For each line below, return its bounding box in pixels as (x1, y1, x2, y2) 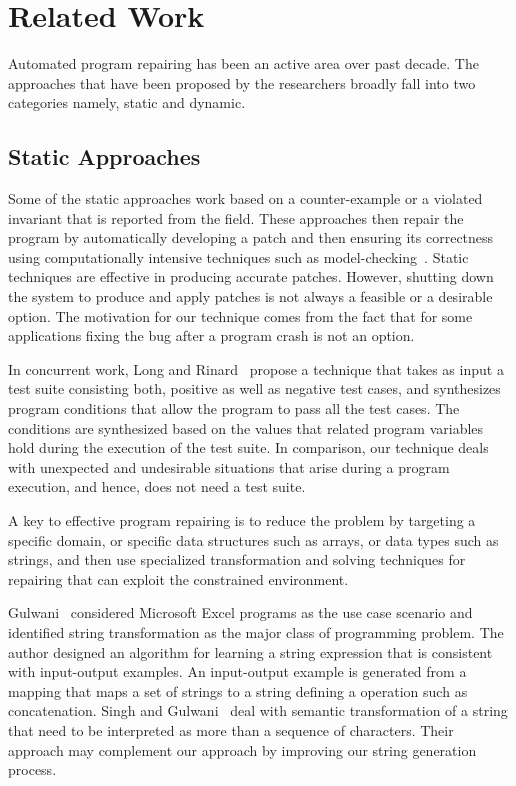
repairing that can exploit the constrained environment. (8, 568, 349, 589)
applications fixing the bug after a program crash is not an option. (8, 325, 415, 346)
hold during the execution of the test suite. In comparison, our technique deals (8, 437, 489, 458)
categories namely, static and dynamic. (8, 92, 246, 113)
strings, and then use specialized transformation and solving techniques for (8, 549, 466, 570)
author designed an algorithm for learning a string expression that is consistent (8, 641, 493, 662)
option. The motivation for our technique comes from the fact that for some (8, 305, 473, 326)
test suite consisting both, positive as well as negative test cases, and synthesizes (8, 378, 501, 399)
